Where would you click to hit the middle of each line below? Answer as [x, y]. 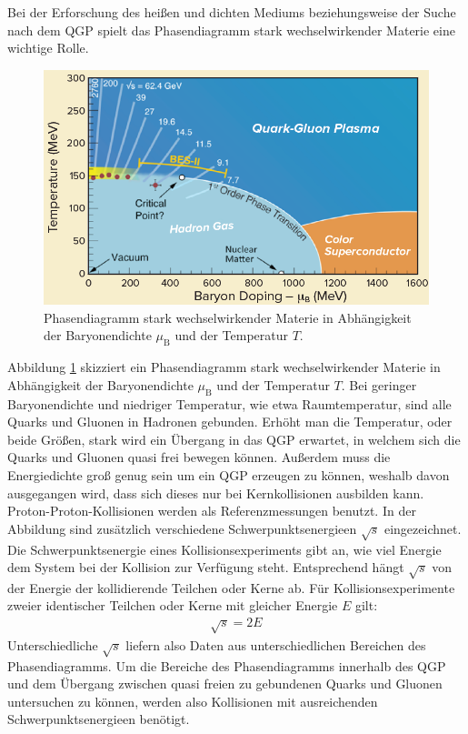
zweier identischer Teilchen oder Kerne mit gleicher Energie [173, 605]
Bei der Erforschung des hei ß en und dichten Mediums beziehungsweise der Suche [232, 12]
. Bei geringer [379, 384]
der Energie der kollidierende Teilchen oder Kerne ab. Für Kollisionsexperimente [231, 587]
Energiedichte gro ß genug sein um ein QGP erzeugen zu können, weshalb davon [229, 474]
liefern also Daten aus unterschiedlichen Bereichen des [276, 644]
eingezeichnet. [423, 528]
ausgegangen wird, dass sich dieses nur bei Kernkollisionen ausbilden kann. [216, 493]
